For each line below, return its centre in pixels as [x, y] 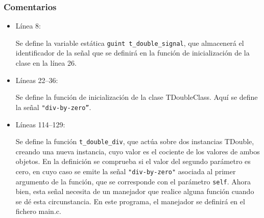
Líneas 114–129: [40, 124]
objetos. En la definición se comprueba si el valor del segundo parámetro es [133, 161]
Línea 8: [28, 26]
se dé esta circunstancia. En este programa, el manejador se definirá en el [130, 201]
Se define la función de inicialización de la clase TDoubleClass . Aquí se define [137, 97]
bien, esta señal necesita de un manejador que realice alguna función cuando [135, 191]
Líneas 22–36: [37, 80]
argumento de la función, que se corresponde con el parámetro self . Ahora [133, 181]
